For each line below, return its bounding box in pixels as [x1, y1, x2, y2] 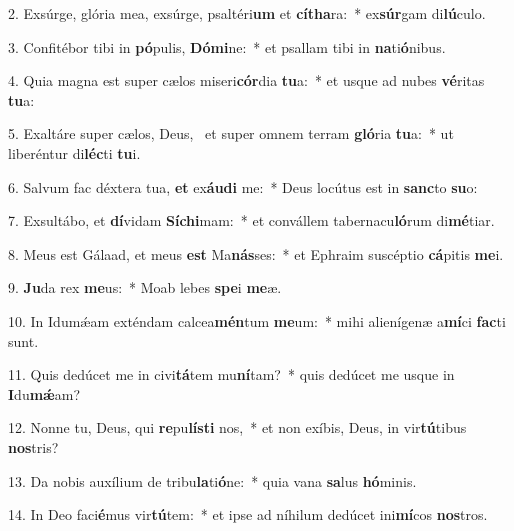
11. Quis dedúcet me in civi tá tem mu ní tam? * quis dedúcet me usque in [8, 364, 455, 385]
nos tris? [8, 436, 59, 457]
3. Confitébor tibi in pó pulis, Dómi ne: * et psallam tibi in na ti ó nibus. [8, 36, 446, 57]
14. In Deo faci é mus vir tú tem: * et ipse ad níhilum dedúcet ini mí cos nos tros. [8, 504, 488, 525]
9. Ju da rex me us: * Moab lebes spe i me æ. [8, 277, 282, 298]
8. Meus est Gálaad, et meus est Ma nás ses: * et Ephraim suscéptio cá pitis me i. [8, 243, 504, 264]
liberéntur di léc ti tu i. [8, 142, 141, 163]
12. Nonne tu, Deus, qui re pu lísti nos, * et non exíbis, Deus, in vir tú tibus [8, 417, 467, 438]
